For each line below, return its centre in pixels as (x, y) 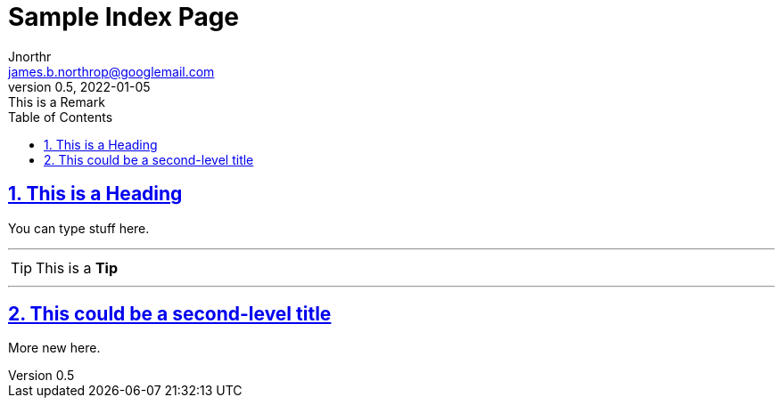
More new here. (54, 348)
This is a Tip (77, 267)
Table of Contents (61, 117)
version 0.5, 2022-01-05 (79, 86)
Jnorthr (30, 56)
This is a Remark (57, 101)
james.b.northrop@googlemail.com (111, 71)
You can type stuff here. (79, 228)
